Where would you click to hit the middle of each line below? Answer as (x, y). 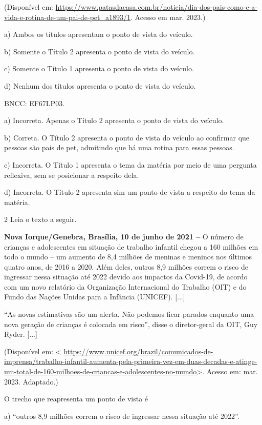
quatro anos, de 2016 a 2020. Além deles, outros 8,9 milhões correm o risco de (126, 266)
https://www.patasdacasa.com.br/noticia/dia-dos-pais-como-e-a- (156, 7)
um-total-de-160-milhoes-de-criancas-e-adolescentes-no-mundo (101, 371)
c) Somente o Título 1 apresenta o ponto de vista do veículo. (99, 68)
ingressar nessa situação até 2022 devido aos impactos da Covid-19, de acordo (126, 277)
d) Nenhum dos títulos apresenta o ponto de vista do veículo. (100, 85)
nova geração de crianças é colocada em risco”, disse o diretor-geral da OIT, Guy (131, 324)
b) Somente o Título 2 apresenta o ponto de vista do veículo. (100, 51)
